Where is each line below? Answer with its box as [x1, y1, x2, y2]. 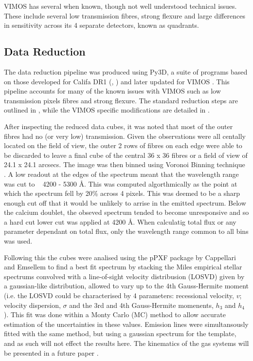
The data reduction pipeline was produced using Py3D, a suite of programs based [4, 66, 248, 76]
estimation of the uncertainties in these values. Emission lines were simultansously [4, 319, 249, 329]
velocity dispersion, [4, 300, 61, 310]
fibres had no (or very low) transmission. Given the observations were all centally [4, 131, 246, 141]
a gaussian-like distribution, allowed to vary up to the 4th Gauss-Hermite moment [4, 281, 249, 291]
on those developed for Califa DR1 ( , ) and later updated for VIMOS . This [4, 76, 230, 86]
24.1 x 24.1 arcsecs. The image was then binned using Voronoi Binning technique [4, 159, 245, 170]
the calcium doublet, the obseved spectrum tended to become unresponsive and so [4, 207, 249, 217]
